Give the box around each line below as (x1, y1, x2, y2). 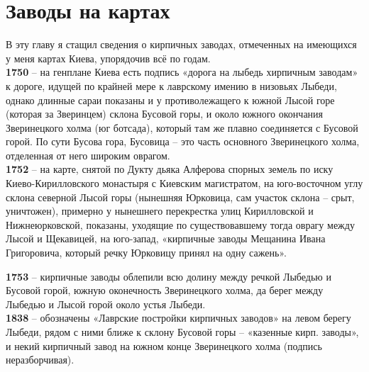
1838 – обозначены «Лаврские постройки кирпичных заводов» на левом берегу (6, 310, 351, 325)
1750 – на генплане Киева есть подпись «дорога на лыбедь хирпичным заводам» (6, 64, 358, 79)
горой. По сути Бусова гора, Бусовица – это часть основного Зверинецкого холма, (6, 134, 360, 149)
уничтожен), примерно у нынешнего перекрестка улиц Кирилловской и (6, 203, 314, 218)
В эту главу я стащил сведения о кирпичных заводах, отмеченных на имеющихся (6, 37, 357, 52)
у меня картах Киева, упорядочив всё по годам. (6, 50, 211, 65)
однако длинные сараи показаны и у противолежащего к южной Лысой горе (6, 92, 335, 107)
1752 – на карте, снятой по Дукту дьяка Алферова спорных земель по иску (6, 162, 334, 176)
